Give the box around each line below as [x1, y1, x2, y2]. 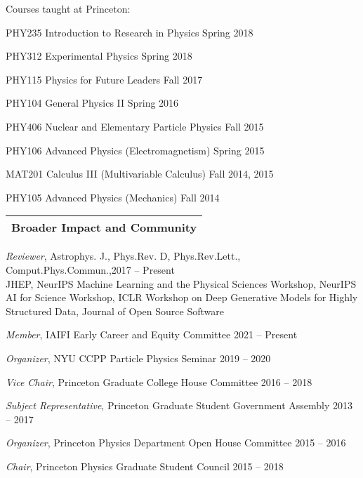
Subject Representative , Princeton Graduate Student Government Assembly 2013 [6, 398, 353, 413]
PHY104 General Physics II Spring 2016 [6, 95, 179, 110]
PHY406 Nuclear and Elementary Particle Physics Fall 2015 [6, 119, 264, 133]
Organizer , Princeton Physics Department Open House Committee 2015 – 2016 [6, 435, 346, 450]
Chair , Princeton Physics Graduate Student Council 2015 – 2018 [6, 458, 284, 473]
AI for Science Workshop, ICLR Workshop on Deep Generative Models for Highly [6, 290, 358, 305]
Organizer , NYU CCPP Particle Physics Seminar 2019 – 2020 [6, 350, 271, 365]
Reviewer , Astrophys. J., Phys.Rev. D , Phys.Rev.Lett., [6, 248, 241, 263]
